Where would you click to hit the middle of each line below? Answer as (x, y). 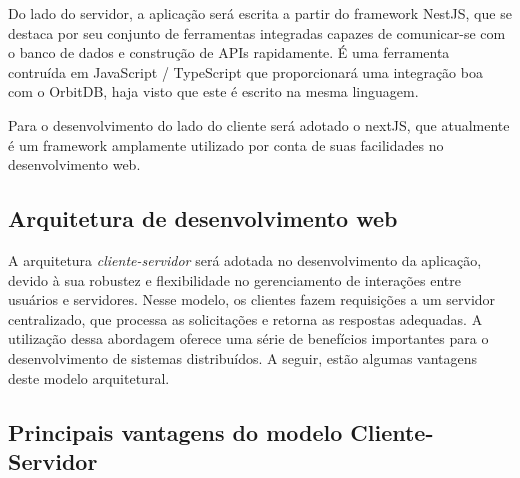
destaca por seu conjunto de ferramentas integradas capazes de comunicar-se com (257, 32)
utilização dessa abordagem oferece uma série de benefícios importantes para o (248, 338)
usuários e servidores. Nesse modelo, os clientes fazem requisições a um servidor (252, 299)
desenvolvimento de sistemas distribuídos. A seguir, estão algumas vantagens (243, 357)
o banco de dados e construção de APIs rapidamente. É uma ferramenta (229, 52)
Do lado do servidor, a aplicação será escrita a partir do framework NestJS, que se (260, 13)
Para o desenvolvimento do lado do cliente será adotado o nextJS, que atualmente (259, 124)
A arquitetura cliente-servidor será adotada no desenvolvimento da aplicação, (245, 259)
